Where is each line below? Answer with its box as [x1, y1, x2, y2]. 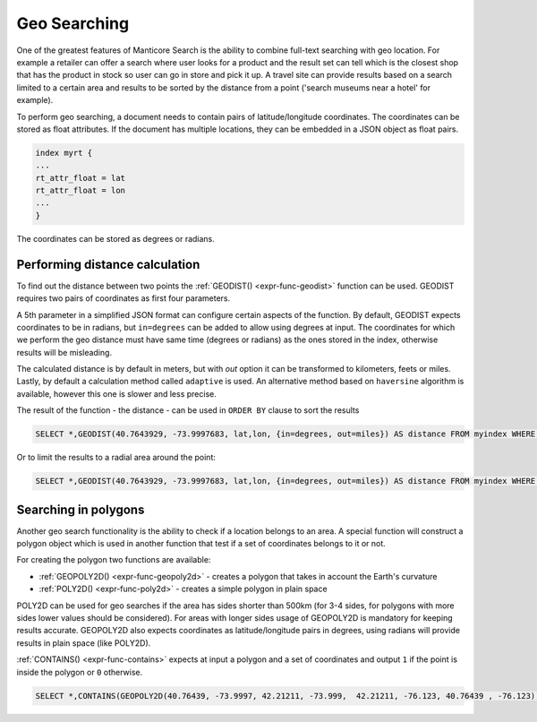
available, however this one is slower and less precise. [16, 388, 217, 399]
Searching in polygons [16, 502, 145, 517]
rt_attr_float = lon [35, 185, 125, 196]
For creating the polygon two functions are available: [16, 554, 211, 565]
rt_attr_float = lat [35, 173, 125, 183]
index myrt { [35, 148, 93, 158]
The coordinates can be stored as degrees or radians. [16, 233, 215, 244]
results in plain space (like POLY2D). [16, 637, 151, 649]
